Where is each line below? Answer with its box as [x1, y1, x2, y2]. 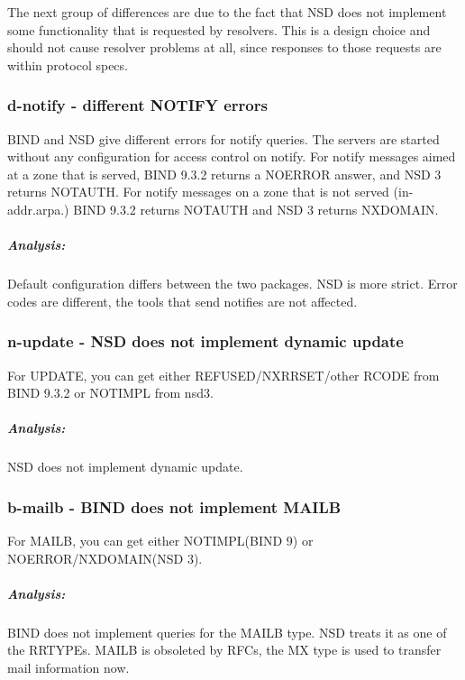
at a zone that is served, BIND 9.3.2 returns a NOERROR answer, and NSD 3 [7, 164, 442, 183]
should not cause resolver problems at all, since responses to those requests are [7, 38, 442, 57]
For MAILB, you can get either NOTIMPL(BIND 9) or [7, 531, 314, 550]
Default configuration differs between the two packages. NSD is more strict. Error [7, 274, 458, 293]
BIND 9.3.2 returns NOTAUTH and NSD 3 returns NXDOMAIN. [73, 199, 439, 218]
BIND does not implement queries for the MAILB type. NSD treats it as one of [7, 622, 447, 641]
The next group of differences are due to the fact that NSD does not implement [7, 3, 447, 21]
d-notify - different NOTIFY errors [7, 94, 268, 116]
